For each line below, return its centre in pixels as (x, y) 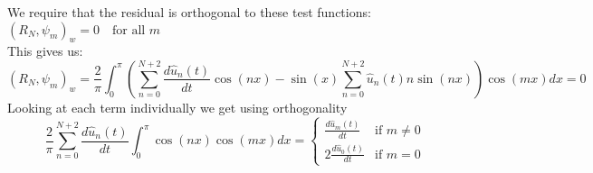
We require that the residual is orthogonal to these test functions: (189, 12)
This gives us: (45, 51)
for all (129, 30)
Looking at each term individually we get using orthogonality (177, 107)
